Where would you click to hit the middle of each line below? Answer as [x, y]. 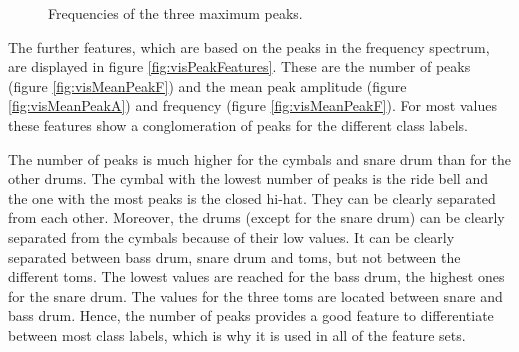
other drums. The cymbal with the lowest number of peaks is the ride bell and [248, 178]
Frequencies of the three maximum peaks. [175, 13]
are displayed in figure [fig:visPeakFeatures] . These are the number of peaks [239, 66]
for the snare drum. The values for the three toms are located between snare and [255, 295]
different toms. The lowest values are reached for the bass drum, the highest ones [256, 276]
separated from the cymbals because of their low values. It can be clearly [231, 236]
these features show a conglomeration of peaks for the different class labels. [238, 124]
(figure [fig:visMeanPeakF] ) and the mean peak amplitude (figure [207, 85]
